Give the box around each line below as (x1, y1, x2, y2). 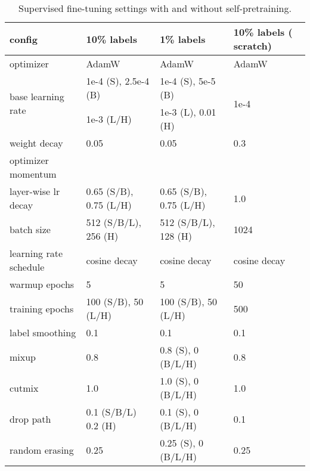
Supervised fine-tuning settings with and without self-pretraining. (18, 1, 292, 15)
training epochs (10, 301, 74, 315)
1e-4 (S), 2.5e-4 (86, 74, 150, 88)
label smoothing (10, 326, 76, 339)
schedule (10, 260, 45, 274)
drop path (10, 411, 51, 426)
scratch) (233, 39, 272, 52)
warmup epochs (10, 277, 75, 291)
